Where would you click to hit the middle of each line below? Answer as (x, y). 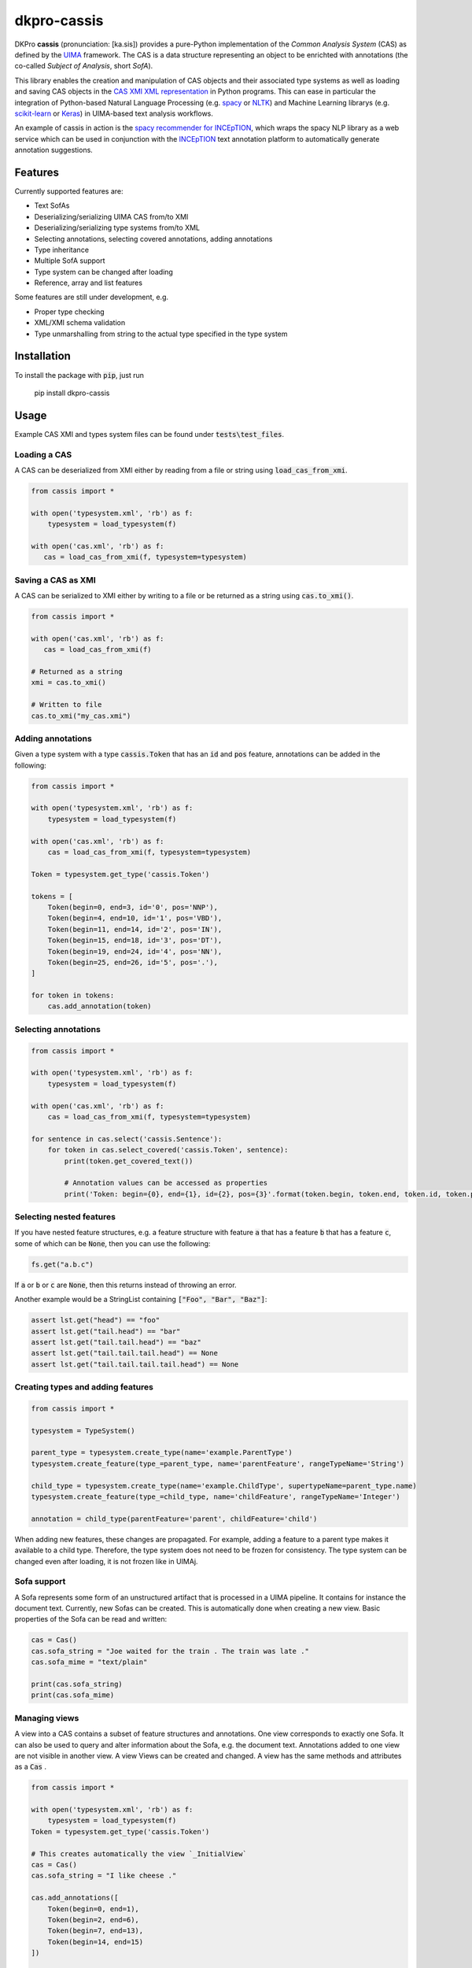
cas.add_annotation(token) (100, 1006)
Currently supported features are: (69, 191)
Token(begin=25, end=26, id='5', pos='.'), (133, 962)
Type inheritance (62, 250)
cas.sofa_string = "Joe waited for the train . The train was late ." (170, 1651)
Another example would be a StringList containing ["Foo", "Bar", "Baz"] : (141, 1300)
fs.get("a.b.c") (63, 1264)
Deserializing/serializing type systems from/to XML (117, 228)
